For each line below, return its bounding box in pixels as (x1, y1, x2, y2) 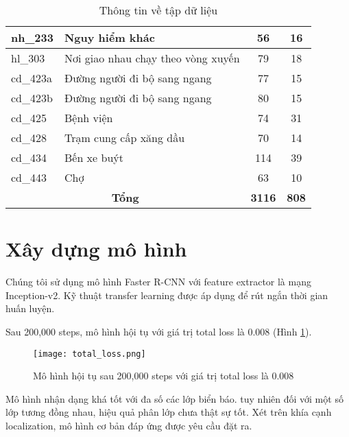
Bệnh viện (64, 110, 113, 126)
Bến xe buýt (64, 150, 123, 165)
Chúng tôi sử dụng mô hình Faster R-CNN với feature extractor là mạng (5, 274, 311, 289)
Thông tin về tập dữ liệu (99, 2, 218, 18)
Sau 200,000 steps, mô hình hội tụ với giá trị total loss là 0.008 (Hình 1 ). (5, 324, 312, 338)
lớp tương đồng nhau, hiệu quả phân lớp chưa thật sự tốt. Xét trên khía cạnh (5, 405, 332, 419)
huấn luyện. (5, 301, 55, 316)
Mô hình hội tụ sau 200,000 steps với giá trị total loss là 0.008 (33, 368, 294, 383)
